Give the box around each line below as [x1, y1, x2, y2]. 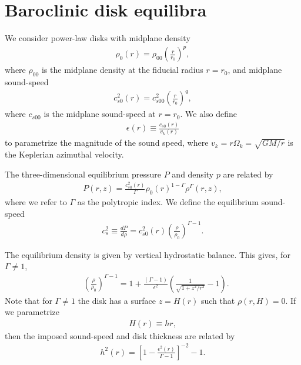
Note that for [5, 294, 52, 306]
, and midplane [228, 63, 282, 76]
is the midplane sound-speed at [44, 108, 156, 120]
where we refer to [5, 196, 67, 208]
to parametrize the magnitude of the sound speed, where [5, 136, 209, 149]
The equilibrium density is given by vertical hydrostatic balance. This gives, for [5, 248, 290, 260]
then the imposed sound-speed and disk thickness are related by [5, 329, 235, 341]
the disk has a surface [78, 294, 156, 306]
